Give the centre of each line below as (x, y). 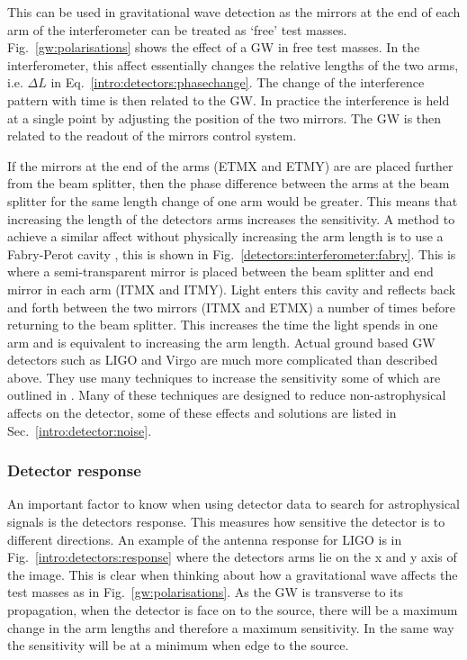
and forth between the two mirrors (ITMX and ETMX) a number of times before (231, 307)
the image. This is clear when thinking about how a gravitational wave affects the (233, 574)
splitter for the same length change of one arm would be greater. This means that (233, 200)
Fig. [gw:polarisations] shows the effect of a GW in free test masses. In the (214, 47)
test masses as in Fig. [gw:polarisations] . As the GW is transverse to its (205, 592)
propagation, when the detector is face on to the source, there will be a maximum (233, 610)
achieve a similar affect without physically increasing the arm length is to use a (225, 236)
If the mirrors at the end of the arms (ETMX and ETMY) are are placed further (230, 165)
